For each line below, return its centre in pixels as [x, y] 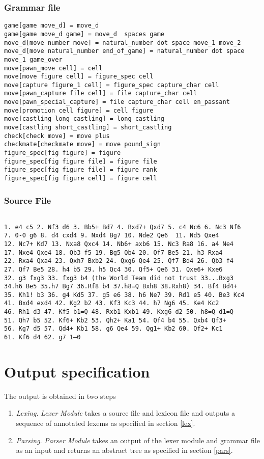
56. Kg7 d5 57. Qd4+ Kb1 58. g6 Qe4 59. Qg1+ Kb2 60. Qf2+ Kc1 [113, 329]
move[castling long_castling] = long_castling [84, 119]
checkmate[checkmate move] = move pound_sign [82, 144]
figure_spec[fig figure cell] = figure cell [81, 179]
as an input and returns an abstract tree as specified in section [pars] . [124, 450]
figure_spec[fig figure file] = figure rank [81, 170]
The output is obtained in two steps [60, 396]
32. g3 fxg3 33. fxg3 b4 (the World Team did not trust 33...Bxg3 [119, 278]
